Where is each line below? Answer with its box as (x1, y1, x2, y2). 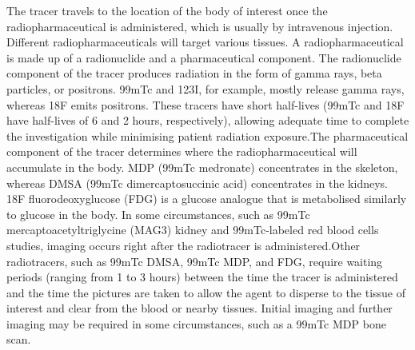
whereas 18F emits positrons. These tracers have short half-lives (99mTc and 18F (6, 96, 405, 113)
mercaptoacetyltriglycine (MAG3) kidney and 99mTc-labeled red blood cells (6, 221, 379, 238)
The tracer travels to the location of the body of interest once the (6, 2, 328, 18)
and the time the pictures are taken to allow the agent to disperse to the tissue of (6, 284, 406, 300)
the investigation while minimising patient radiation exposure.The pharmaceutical (6, 127, 409, 144)
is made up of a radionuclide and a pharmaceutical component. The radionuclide (6, 49, 401, 66)
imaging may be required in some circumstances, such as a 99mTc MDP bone (6, 315, 386, 332)
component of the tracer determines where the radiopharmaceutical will (6, 143, 357, 160)
